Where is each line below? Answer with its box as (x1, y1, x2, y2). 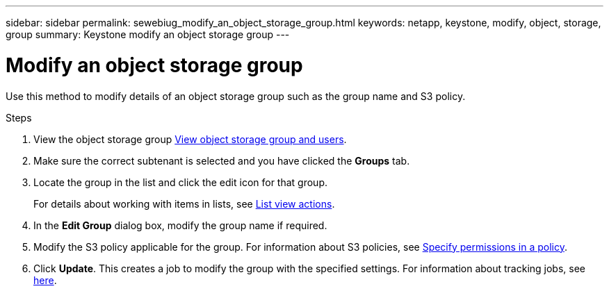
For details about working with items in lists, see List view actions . (33, 197, 335, 210)
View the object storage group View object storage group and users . (33, 133, 347, 145)
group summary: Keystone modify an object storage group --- (6, 28, 290, 40)
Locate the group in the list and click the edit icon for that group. (33, 176, 328, 188)
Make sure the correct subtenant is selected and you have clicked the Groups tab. (33, 154, 410, 167)
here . (33, 274, 57, 286)
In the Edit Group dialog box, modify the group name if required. (33, 219, 327, 231)
